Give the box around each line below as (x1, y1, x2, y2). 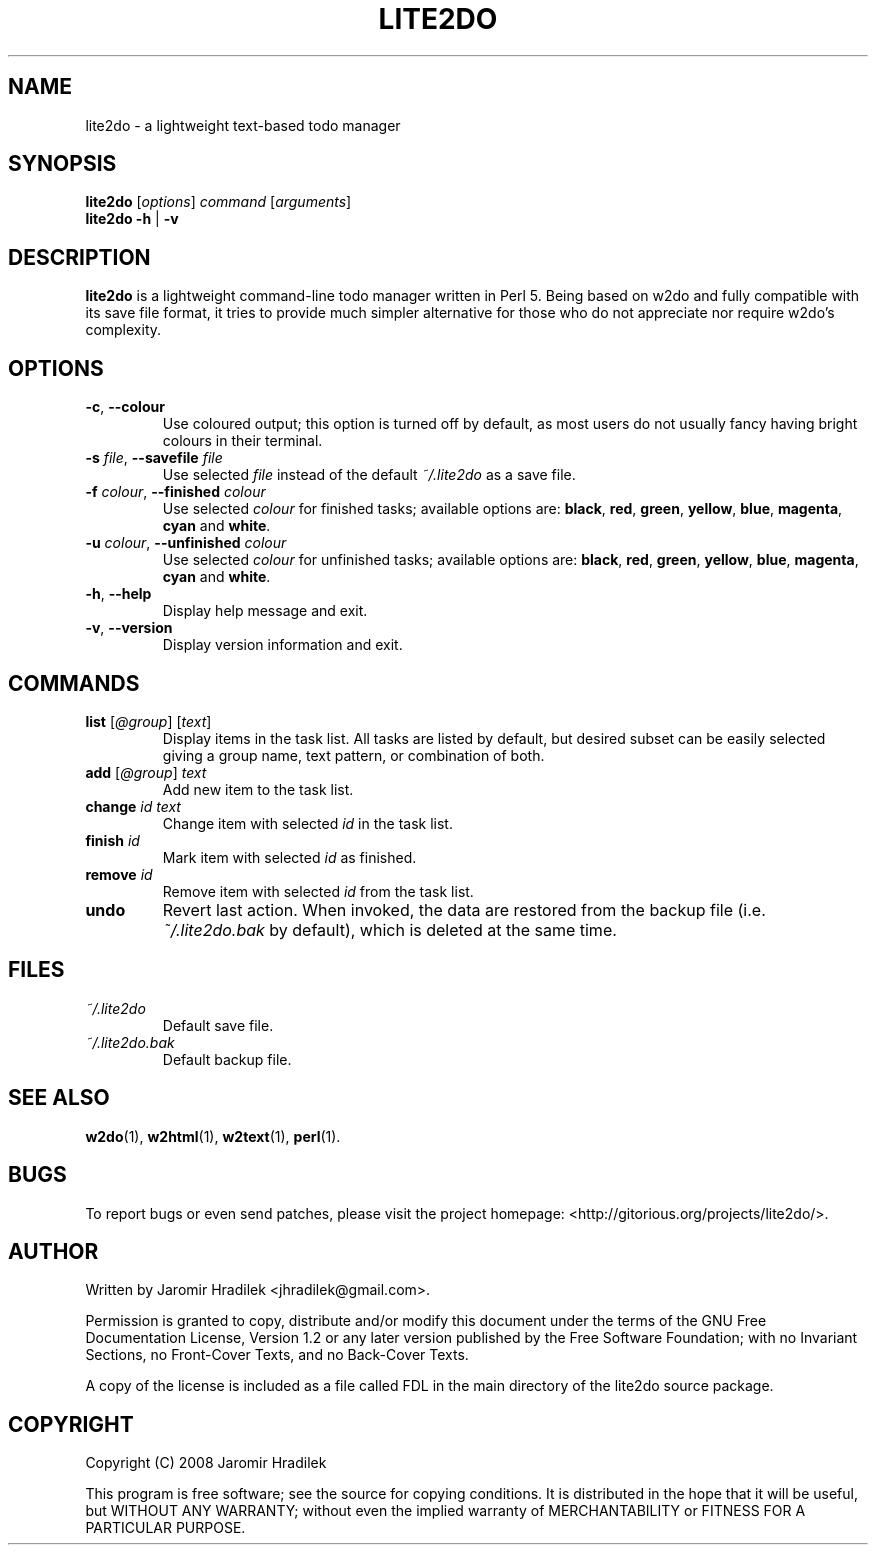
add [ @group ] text (85, 763, 207, 781)
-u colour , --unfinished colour (85, 534, 287, 552)
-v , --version (85, 619, 173, 637)
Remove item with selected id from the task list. (162, 882, 474, 900)
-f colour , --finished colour (85, 483, 266, 501)
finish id (85, 831, 140, 849)
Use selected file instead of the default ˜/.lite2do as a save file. (162, 466, 576, 484)
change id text (85, 797, 181, 815)
